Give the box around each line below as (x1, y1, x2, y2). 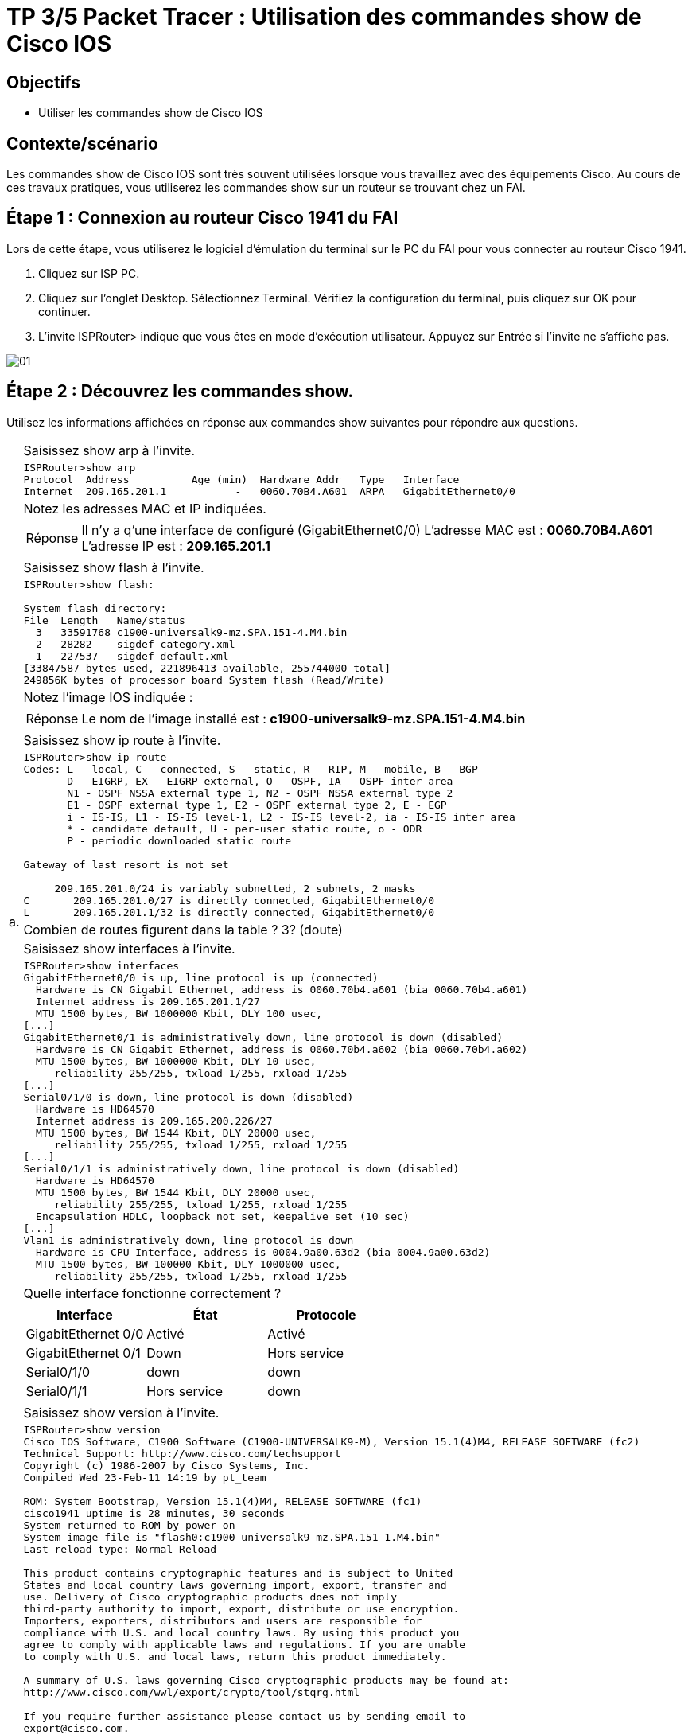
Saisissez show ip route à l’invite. (23, 731, 221, 748)
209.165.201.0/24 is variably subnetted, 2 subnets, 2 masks (54, 882, 416, 895)
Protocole (296, 1306, 356, 1323)
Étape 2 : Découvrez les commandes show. (6, 381, 354, 402)
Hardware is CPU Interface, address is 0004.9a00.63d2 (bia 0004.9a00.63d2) (36, 1246, 491, 1258)
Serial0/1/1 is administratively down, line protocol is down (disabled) (23, 1162, 460, 1175)
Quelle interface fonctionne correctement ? (23, 1285, 282, 1301)
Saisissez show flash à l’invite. (23, 559, 204, 575)
